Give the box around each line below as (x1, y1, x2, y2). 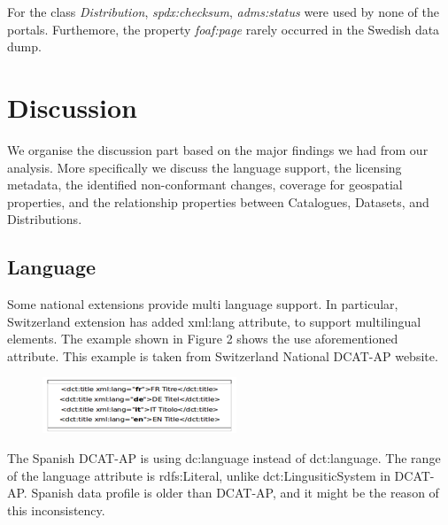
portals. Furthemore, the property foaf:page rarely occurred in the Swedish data (7, 19, 440, 38)
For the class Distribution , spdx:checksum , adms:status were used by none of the (7, 3, 439, 20)
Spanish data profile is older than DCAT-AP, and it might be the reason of (31, 483, 439, 502)
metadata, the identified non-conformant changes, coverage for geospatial (7, 175, 403, 194)
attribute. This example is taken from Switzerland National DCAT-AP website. (7, 346, 438, 365)
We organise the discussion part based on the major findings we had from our (7, 140, 429, 158)
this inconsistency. (7, 500, 105, 519)
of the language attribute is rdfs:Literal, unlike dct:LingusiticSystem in (7, 466, 390, 484)
